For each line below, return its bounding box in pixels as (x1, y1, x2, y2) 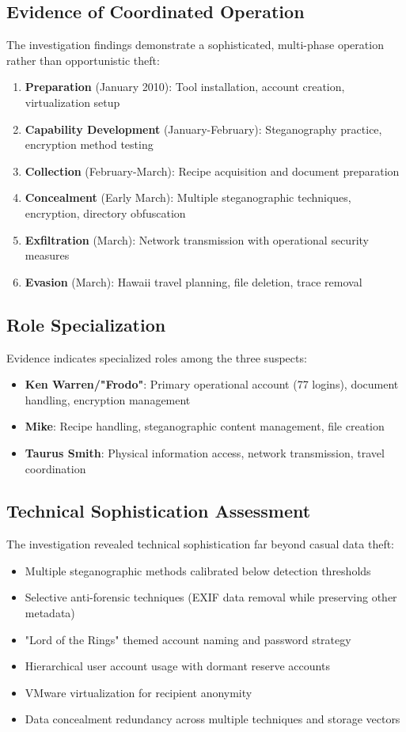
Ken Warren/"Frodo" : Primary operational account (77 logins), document (25, 376, 399, 393)
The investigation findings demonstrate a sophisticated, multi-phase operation (6, 36, 384, 53)
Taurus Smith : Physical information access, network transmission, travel (25, 444, 385, 461)
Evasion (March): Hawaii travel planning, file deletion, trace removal (25, 273, 362, 290)
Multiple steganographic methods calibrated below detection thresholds (25, 562, 371, 578)
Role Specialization (6, 312, 166, 336)
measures (25, 247, 70, 264)
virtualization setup (25, 93, 120, 110)
